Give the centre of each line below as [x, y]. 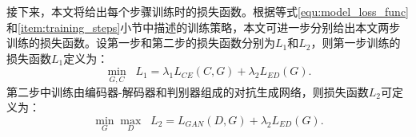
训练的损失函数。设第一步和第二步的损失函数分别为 [141, 43]
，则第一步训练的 [356, 43]
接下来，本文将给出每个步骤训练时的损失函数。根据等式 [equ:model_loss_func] [208, 11]
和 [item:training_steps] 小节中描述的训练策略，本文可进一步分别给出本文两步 [204, 27]
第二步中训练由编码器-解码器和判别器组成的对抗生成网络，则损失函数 [188, 91]
